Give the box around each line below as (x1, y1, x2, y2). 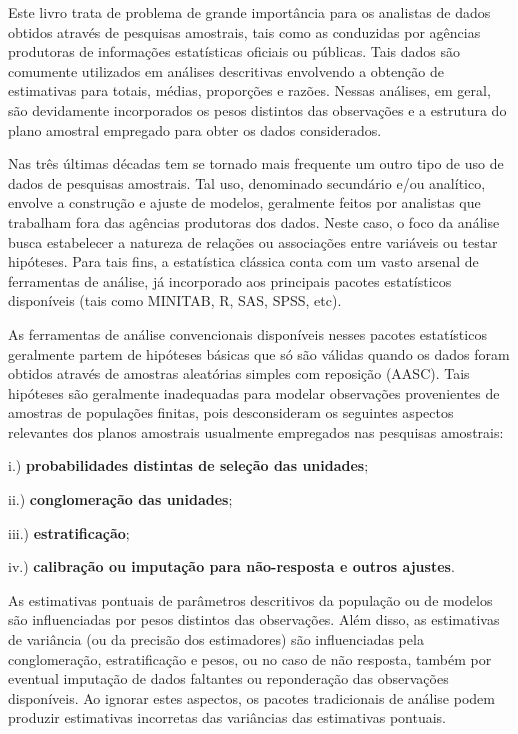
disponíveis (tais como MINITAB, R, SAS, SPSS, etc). (8, 290, 342, 311)
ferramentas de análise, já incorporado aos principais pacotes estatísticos (8, 270, 452, 291)
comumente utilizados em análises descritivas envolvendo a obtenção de (8, 60, 444, 81)
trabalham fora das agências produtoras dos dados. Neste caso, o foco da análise (8, 211, 500, 232)
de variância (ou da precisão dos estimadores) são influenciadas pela (8, 629, 424, 650)
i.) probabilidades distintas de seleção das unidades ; (8, 455, 369, 476)
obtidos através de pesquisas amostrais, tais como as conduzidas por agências (8, 21, 481, 42)
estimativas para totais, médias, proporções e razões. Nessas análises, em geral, (8, 80, 491, 101)
